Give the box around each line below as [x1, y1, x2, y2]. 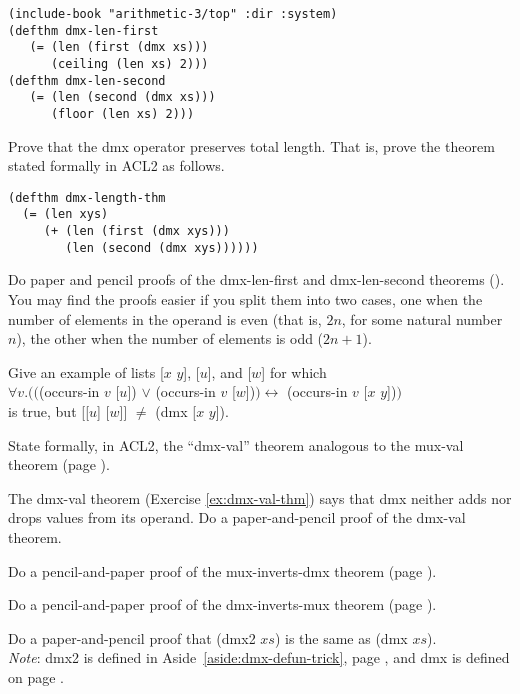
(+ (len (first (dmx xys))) [43, 224, 230, 239]
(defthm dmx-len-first [8, 23, 159, 38]
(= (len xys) [22, 207, 109, 222]
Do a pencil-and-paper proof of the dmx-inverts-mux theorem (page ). [8, 594, 437, 615]
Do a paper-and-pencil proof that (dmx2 [8, 627, 256, 648]
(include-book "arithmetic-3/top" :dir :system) [8, 7, 338, 21]
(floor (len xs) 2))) [50, 106, 195, 121]
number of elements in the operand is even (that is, [8, 308, 322, 329]
